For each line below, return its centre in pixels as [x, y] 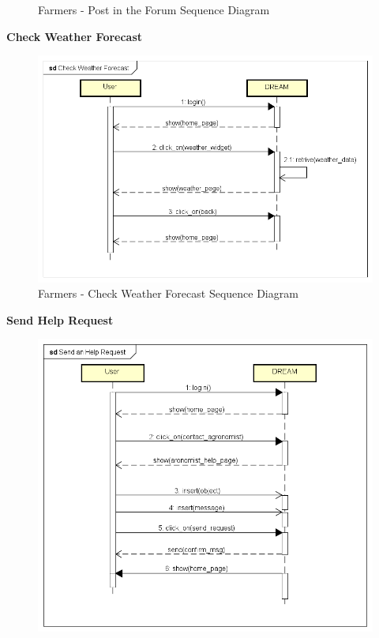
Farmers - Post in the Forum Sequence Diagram [154, 9]
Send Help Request [60, 319]
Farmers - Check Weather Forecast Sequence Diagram [168, 293]
